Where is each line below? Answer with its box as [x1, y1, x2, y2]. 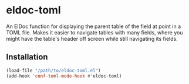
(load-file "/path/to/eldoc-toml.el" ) [6, 68, 101, 73]
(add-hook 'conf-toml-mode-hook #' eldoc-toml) [6, 73, 122, 79]
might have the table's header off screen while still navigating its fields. [6, 35, 178, 42]
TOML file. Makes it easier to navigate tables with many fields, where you [6, 29, 183, 36]
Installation [6, 52, 48, 62]
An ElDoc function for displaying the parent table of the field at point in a [6, 23, 181, 30]
